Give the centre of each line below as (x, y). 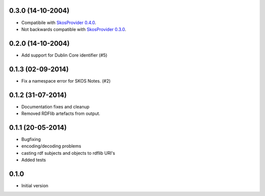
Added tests (34, 160)
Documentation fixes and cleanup (55, 107)
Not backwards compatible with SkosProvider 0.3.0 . (74, 29)
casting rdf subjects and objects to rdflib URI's (68, 153)
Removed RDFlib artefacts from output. (61, 113)
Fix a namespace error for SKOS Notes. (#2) (66, 81)
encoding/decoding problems (51, 146)
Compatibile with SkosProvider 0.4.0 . (59, 23)
